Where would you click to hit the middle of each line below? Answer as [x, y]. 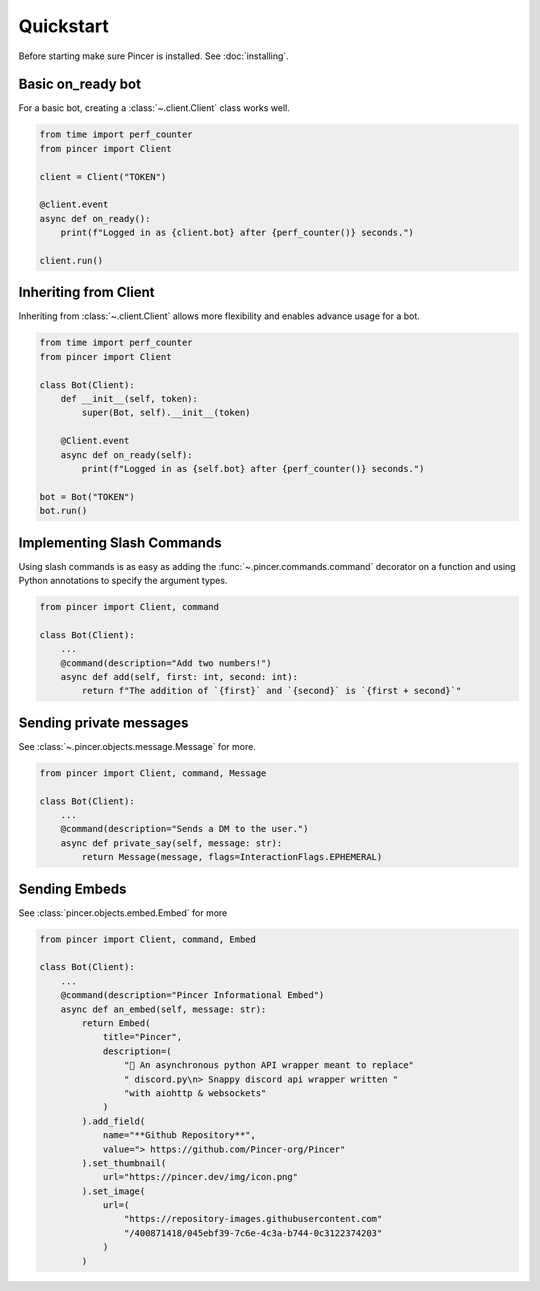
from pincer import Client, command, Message [153, 773]
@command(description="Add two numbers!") [166, 663]
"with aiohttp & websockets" [195, 1093]
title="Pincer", [142, 1037]
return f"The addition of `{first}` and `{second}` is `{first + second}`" [271, 691]
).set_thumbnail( [124, 1163]
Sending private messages [103, 722]
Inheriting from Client [86, 292]
